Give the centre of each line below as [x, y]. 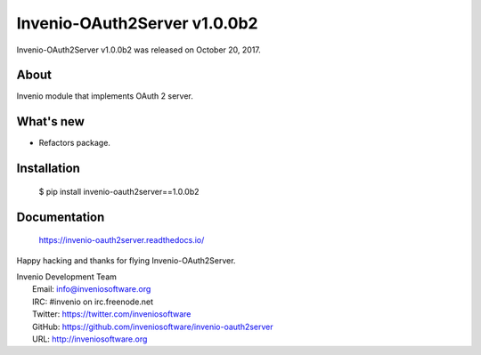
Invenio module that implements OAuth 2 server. [105, 96]
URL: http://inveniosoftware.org [90, 339]
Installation [48, 169]
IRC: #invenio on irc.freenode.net [93, 302]
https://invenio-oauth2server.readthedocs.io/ [122, 240]
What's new [50, 121]
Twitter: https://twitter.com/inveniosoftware [112, 314]
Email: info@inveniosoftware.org [92, 289]
